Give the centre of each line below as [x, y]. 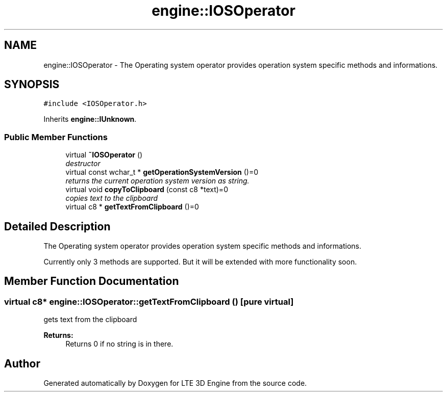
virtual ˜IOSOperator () [104, 155]
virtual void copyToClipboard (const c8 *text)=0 [147, 190]
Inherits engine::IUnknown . [90, 119]
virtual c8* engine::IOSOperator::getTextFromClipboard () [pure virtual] [149, 301]
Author [22, 363]
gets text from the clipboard [90, 320]
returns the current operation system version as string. [157, 181]
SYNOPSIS [32, 85]
